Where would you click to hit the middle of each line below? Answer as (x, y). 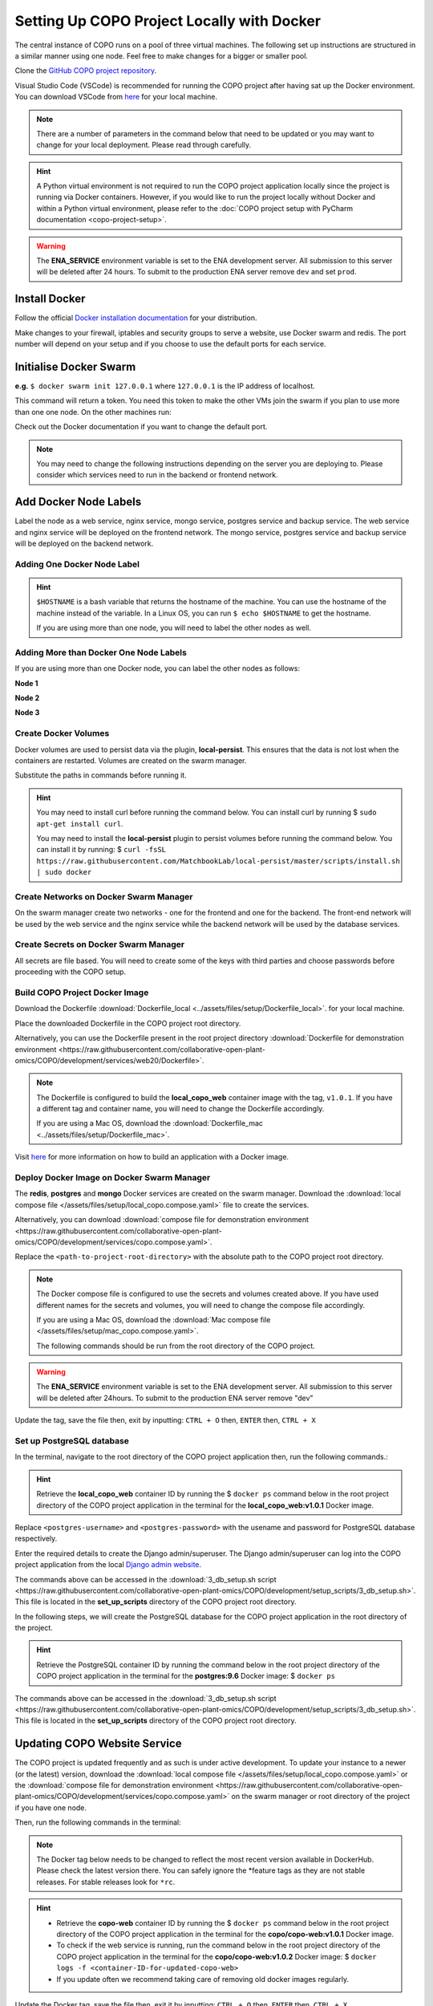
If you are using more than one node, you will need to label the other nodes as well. (174, 628)
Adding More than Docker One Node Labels (101, 652)
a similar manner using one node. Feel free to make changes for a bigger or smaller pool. (162, 55)
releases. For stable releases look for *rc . (106, 1882)
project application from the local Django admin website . (108, 1565)
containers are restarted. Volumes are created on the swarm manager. (131, 761)
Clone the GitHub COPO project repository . (86, 71)
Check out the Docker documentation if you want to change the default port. (141, 427)
